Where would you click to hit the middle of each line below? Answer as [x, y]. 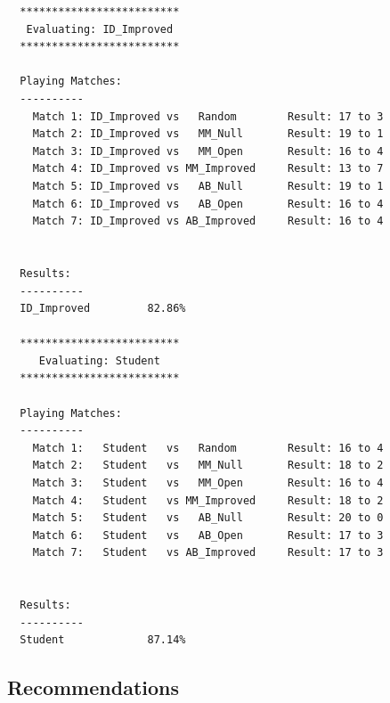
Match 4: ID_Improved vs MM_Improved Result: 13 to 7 [208, 169]
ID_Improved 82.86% [103, 309]
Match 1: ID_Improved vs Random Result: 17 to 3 [208, 116]
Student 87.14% [103, 640]
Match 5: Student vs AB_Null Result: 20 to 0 [208, 518]
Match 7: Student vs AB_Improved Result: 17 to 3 [208, 553]
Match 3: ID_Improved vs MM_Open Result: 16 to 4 [208, 151]
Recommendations [93, 687]
